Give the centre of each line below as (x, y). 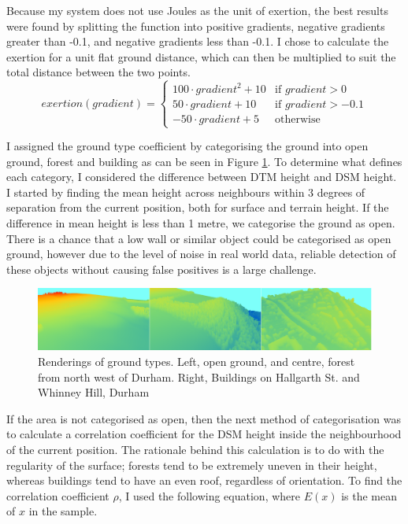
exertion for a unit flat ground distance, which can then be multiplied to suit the (201, 56)
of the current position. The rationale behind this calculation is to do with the (195, 450)
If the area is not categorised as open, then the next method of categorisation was (204, 418)
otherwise (298, 119)
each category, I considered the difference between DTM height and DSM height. (202, 177)
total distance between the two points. (98, 72)
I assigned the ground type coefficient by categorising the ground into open (187, 146)
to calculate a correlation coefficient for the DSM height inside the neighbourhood (204, 434)
